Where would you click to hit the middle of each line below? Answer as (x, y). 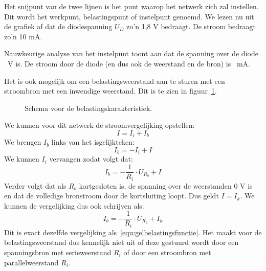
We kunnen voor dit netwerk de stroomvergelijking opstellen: (99, 125)
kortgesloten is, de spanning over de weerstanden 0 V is (166, 185)
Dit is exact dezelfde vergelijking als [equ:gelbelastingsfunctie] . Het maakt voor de (133, 232)
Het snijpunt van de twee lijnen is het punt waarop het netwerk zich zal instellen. (131, 6)
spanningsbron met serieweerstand (58, 252)
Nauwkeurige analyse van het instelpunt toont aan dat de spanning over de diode (131, 53)
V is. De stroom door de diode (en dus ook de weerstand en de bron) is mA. (129, 63)
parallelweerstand (31, 262)
